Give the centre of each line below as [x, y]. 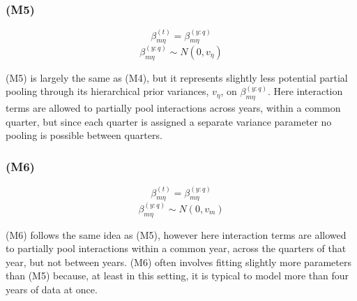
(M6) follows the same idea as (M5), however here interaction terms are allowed [176, 234]
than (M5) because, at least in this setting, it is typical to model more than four [177, 276]
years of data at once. [52, 289]
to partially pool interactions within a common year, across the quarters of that [176, 248]
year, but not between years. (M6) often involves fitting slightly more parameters [178, 262]
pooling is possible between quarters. [84, 135]
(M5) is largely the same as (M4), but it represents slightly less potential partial [177, 77]
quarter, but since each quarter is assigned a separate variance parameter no [169, 121]
